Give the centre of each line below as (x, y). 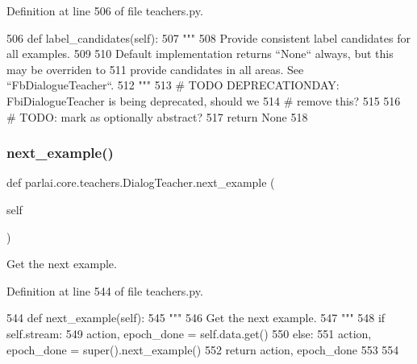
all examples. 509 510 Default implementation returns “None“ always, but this (200, 54)
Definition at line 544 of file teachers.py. (105, 290)
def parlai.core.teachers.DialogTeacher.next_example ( (141, 182)
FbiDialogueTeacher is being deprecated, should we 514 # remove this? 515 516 (204, 100)
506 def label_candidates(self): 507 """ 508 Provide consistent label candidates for (208, 37)
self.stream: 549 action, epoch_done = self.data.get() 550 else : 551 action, (189, 333)
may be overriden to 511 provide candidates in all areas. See (155, 69)
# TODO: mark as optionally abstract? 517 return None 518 (157, 116)
